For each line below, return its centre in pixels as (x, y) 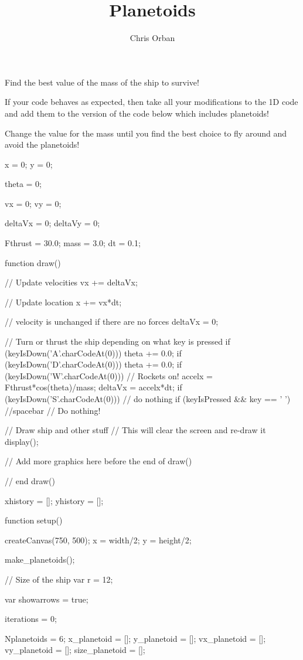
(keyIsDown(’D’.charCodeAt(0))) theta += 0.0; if (93, 364)
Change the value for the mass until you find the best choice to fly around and (146, 133)
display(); (22, 441)
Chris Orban (152, 38)
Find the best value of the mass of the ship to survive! (102, 82)
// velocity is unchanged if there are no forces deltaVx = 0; (112, 322)
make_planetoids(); (40, 559)
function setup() (34, 520)
